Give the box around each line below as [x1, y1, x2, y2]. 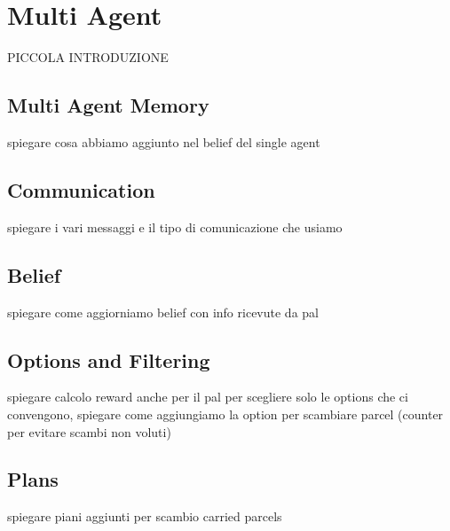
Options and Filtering [7, 346, 210, 373]
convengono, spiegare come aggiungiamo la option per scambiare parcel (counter [7, 404, 444, 423]
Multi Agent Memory [7, 91, 209, 119]
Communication [7, 176, 155, 203]
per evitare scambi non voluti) [7, 422, 171, 441]
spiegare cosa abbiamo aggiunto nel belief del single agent [7, 132, 320, 151]
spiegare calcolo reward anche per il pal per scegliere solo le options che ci [7, 387, 408, 406]
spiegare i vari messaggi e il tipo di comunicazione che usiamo [7, 217, 343, 236]
